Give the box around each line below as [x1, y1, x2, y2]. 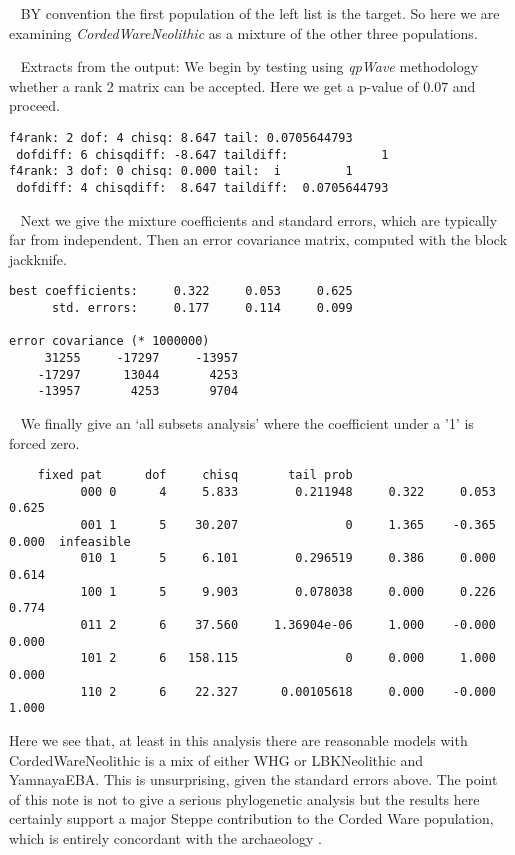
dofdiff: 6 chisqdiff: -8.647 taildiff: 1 [16, 147, 389, 162]
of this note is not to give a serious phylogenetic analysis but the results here [9, 788, 480, 809]
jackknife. [9, 248, 67, 269]
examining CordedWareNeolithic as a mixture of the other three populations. [9, 22, 478, 43]
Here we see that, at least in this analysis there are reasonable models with [9, 730, 468, 750]
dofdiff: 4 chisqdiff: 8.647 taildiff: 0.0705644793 [16, 180, 389, 195]
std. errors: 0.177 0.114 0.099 [51, 301, 353, 316]
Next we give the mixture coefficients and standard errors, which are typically [20, 209, 498, 230]
